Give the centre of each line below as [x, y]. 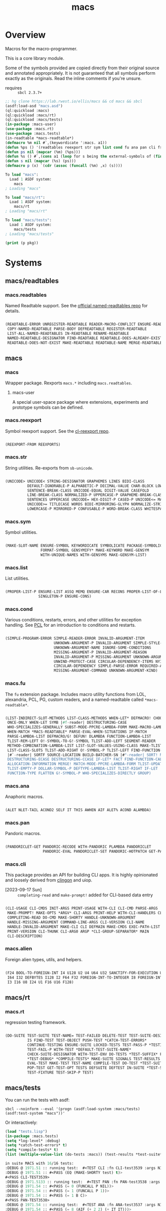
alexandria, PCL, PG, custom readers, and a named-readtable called [74, 699]
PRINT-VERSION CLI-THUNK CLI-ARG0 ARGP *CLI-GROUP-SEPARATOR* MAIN [78, 932]
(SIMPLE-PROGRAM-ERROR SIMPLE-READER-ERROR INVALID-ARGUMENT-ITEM [75, 639]
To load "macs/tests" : [28, 220]
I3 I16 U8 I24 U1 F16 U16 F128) [41, 982]
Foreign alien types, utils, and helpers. [44, 959]
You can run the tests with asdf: [38, 1100]
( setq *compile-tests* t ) [32, 1150]
